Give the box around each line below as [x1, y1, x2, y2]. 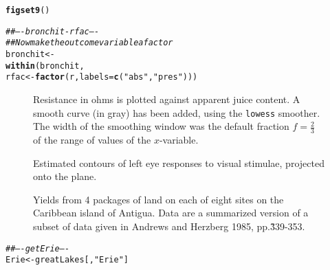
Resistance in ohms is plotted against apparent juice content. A [33, 91, 300, 106]
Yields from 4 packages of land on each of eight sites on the [33, 192, 284, 206]
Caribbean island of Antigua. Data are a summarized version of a [33, 205, 309, 220]
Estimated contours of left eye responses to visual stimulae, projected [33, 155, 324, 170]
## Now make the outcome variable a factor [5, 38, 173, 48]
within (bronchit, [5, 60, 85, 71]
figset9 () [5, 5, 50, 15]
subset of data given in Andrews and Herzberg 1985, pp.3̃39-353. [33, 218, 305, 233]
